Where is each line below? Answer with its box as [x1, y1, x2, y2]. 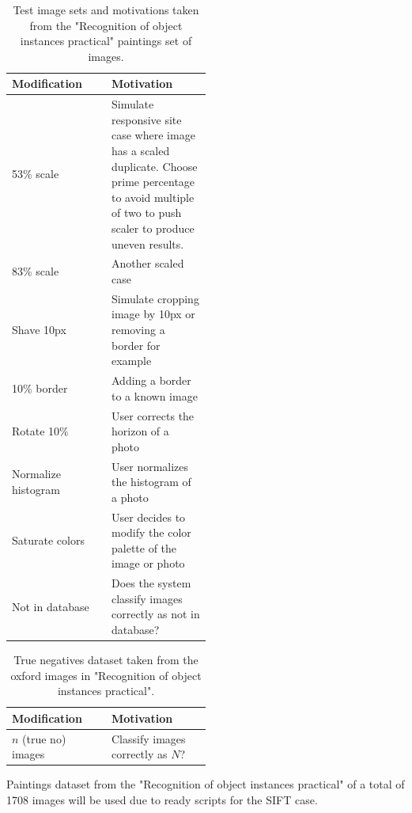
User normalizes [112, 458, 189, 474]
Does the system [112, 575, 191, 591]
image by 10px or [112, 306, 195, 322]
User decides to [112, 508, 186, 525]
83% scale [12, 263, 59, 279]
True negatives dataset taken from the [13, 652, 198, 668]
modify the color [112, 524, 191, 541]
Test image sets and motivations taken [13, 2, 199, 17]
